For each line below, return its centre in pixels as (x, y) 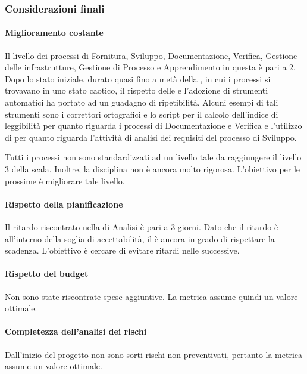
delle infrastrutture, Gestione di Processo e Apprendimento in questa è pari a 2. (150, 67)
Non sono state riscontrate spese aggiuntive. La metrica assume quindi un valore (151, 296)
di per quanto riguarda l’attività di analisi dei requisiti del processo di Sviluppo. (151, 137)
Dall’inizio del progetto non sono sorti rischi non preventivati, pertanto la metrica (154, 354)
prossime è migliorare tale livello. (65, 180)
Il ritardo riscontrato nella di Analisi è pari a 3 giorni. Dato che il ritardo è (142, 226)
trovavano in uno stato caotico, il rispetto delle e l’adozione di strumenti (137, 90)
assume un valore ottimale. (54, 366)
